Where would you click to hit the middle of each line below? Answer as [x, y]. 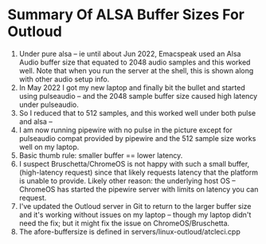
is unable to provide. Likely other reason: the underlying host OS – [127, 180]
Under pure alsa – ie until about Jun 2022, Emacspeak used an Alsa [130, 53]
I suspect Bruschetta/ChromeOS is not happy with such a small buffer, [134, 163]
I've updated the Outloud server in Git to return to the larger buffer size [135, 206]
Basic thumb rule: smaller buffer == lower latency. [101, 155]
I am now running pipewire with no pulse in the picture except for [125, 130]
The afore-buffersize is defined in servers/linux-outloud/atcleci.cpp [129, 231]
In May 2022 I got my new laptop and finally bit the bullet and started [132, 87]
